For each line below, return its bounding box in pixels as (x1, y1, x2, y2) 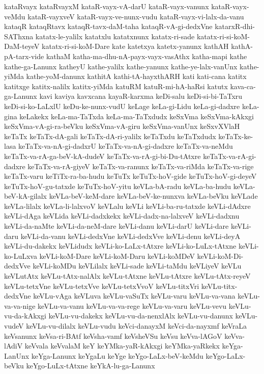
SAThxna (4, 31, 34, 41)
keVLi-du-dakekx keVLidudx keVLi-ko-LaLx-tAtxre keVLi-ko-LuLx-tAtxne (4, 241, 237, 251)
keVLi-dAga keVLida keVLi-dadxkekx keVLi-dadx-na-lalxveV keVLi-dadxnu (4, 210, 240, 221)
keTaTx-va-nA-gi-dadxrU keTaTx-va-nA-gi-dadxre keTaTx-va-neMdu (18, 141, 233, 151)
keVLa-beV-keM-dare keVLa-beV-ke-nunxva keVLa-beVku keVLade (49, 191, 258, 201)
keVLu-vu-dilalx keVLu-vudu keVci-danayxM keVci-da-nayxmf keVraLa (26, 320, 247, 331)
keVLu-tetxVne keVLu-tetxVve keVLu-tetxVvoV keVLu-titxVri (4, 280, 199, 291)
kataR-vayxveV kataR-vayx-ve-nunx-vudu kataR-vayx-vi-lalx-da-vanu (27, 11, 244, 21)
